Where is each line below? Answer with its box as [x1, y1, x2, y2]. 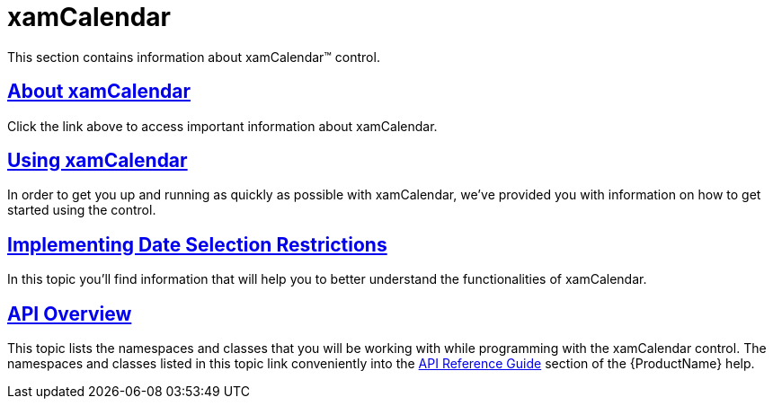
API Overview [7, 302, 132, 325]
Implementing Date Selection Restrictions [7, 233, 387, 256]
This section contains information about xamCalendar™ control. [7, 49, 380, 65]
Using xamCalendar [7, 149, 188, 172]
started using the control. [7, 202, 156, 218]
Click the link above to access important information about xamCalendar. [7, 118, 438, 134]
